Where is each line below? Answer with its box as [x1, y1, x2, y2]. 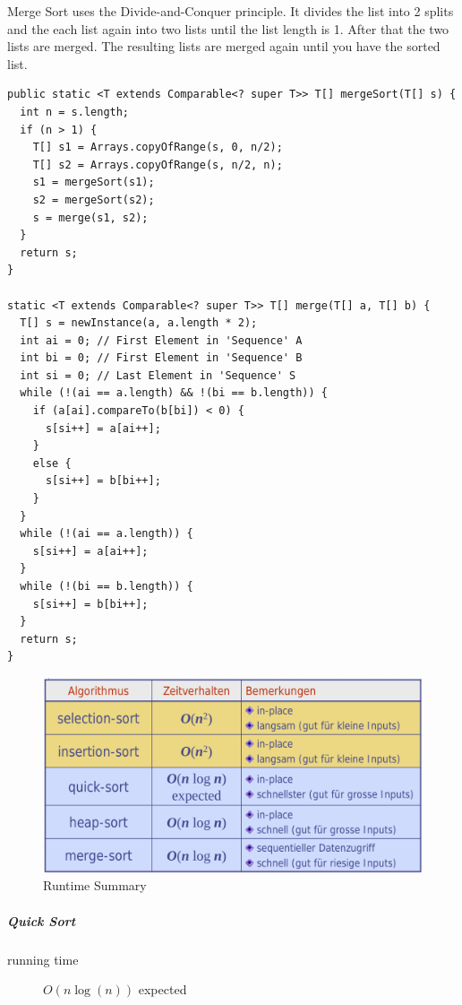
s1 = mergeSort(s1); [32, 176, 155, 189]
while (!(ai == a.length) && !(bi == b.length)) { [20, 386, 328, 400]
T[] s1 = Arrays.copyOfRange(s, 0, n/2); [32, 141, 283, 154]
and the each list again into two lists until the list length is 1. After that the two [7, 19, 449, 38]
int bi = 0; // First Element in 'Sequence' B [20, 351, 303, 365]
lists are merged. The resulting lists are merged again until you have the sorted [7, 37, 441, 56]
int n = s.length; [20, 105, 130, 118]
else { [32, 456, 72, 470]
